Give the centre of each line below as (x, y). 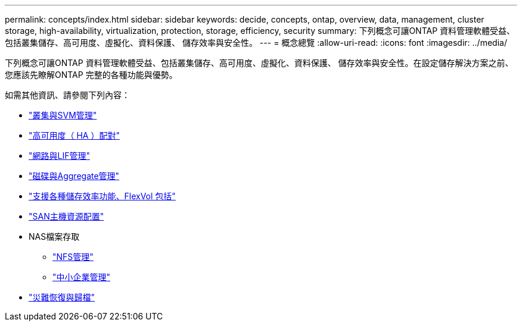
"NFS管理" (73, 257)
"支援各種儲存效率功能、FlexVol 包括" (102, 196)
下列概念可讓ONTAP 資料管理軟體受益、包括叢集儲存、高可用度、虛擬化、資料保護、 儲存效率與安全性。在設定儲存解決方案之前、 (259, 63)
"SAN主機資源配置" (66, 216)
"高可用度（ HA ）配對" (74, 135)
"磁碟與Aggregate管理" (74, 176)
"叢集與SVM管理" (63, 115)
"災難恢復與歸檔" (62, 297)
